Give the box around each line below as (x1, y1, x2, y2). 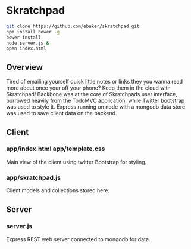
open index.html (6, 45, 46, 51)
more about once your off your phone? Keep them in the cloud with (6, 84, 171, 91)
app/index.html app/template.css (6, 145, 105, 153)
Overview (6, 62, 43, 72)
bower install (6, 34, 42, 41)
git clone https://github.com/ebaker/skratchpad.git (6, 23, 140, 29)
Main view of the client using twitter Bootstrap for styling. (6, 158, 147, 165)
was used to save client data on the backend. (6, 110, 117, 117)
